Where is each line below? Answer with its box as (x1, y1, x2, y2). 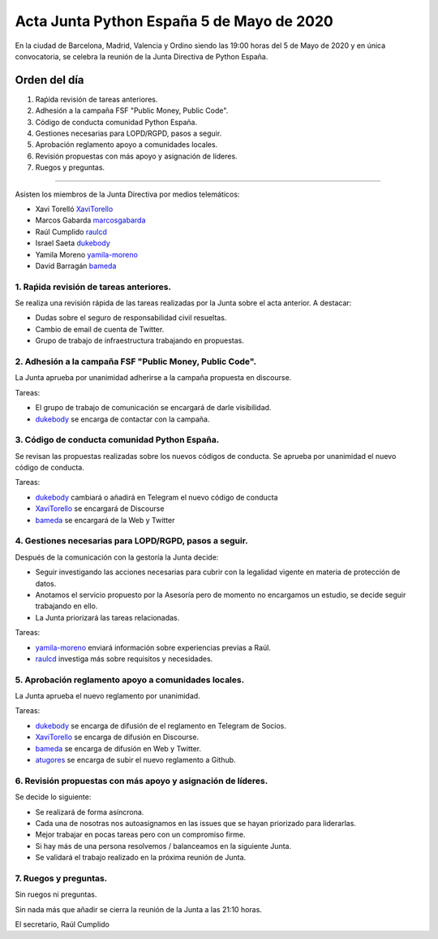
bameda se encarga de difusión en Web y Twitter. (35, 743, 202, 753)
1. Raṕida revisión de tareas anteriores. (15, 281, 172, 292)
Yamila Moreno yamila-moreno (35, 249, 138, 259)
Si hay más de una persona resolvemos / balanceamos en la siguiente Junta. (35, 841, 292, 850)
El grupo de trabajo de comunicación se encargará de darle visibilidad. (35, 403, 272, 413)
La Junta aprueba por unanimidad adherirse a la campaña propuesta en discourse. (15, 373, 292, 383)
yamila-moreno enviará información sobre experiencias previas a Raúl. (35, 643, 272, 652)
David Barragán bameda (35, 261, 117, 270)
